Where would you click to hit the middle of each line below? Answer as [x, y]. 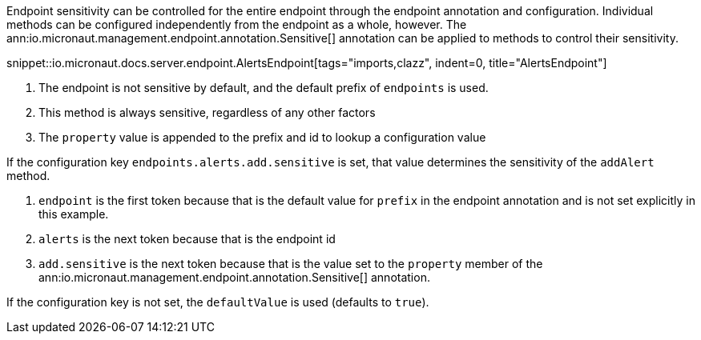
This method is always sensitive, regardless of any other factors [207, 112]
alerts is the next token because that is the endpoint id [187, 239]
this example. [74, 214]
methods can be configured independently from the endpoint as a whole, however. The [237, 24]
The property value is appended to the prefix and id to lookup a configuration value [262, 137]
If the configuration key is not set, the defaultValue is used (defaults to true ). [218, 302]
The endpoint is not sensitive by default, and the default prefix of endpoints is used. [264, 88]
